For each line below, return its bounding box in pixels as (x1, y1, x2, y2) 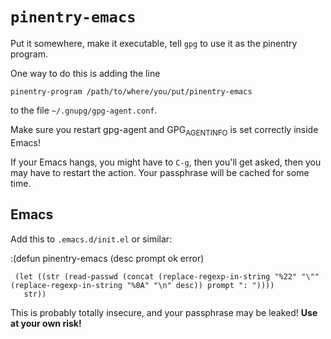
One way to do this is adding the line (10, 67, 161, 79)
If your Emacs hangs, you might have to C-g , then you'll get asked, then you (10, 156, 322, 168)
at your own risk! (10, 317, 82, 329)
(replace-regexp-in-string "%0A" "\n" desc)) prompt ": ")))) (10, 280, 275, 290)
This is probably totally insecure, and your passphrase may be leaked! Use (10, 306, 318, 318)
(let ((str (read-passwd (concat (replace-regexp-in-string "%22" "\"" (14, 271, 320, 282)
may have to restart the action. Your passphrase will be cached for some (10, 166, 310, 178)
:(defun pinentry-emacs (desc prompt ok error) (10, 252, 205, 264)
